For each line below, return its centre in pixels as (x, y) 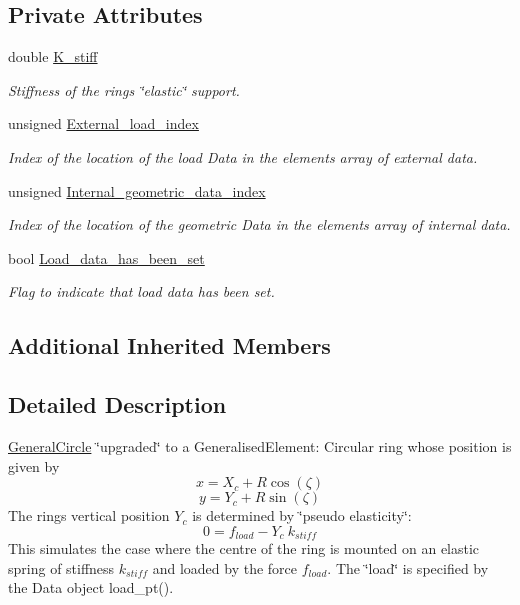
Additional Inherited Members (169, 345)
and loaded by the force (225, 567)
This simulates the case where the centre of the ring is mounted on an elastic (244, 548)
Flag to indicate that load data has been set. (141, 291)
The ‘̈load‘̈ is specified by (412, 567)
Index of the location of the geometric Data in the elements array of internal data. (259, 224)
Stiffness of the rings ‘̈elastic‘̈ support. (124, 89)
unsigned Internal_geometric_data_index (137, 190)
